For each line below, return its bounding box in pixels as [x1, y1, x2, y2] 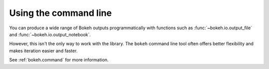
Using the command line [9, 7, 112, 18]
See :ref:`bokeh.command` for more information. [9, 57, 109, 63]
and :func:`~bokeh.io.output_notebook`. [9, 31, 91, 37]
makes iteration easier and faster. [9, 48, 78, 54]
